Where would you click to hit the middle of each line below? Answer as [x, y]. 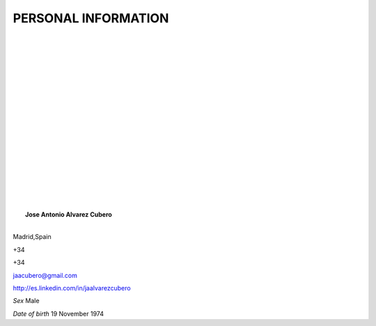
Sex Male [26, 301]
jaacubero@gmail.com [45, 275]
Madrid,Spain [32, 237]
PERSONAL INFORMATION [91, 18]
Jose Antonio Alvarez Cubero [69, 214]
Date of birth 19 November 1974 [58, 313]
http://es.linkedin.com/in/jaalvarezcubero [72, 288]
